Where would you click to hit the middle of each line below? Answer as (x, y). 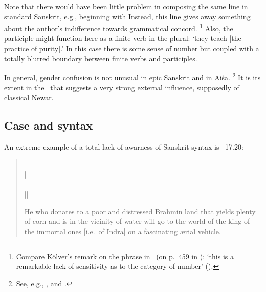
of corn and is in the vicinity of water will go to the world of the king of (137, 221)
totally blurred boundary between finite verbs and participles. (101, 58)
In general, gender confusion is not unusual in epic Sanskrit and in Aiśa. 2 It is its (132, 77)
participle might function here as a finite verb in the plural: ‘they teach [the (123, 38)
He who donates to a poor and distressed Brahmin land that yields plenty (140, 211)
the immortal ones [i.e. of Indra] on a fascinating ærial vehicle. (123, 231)
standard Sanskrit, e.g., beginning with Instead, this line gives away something (127, 16)
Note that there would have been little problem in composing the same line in (126, 6)
